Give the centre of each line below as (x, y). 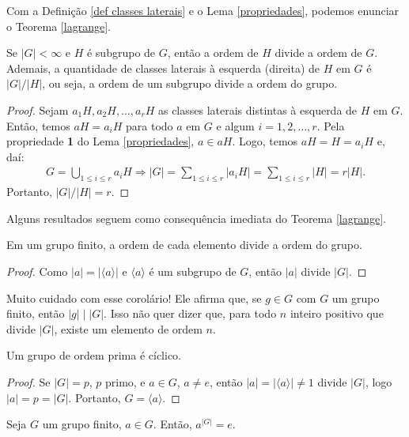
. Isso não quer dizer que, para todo (190, 313)
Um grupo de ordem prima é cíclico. (94, 355)
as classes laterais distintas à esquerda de (258, 109)
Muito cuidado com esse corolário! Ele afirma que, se (134, 298)
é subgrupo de (121, 53)
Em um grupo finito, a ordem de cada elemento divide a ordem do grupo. (184, 245)
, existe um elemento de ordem (128, 328)
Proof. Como (37, 271)
